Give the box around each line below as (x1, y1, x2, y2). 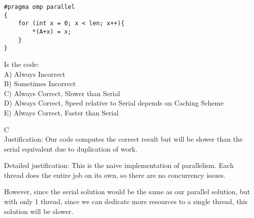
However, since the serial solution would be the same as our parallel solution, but (4, 186, 251, 197)
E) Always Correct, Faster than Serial (4, 107, 119, 117)
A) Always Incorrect (4, 68, 65, 79)
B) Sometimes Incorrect (4, 78, 76, 89)
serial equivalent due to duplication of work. (4, 143, 138, 154)
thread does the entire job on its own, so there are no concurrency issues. (4, 169, 226, 180)
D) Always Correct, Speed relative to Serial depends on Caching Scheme (4, 98, 224, 108)
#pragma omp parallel (4, 3, 75, 10)
